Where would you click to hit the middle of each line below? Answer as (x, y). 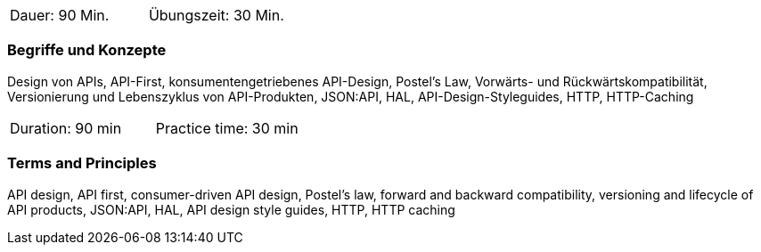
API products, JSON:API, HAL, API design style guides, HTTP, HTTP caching (231, 209)
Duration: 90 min (66, 128)
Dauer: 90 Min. (60, 15)
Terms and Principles (82, 163)
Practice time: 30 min (227, 128)
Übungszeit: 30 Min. (216, 15)
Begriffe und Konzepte (87, 50)
